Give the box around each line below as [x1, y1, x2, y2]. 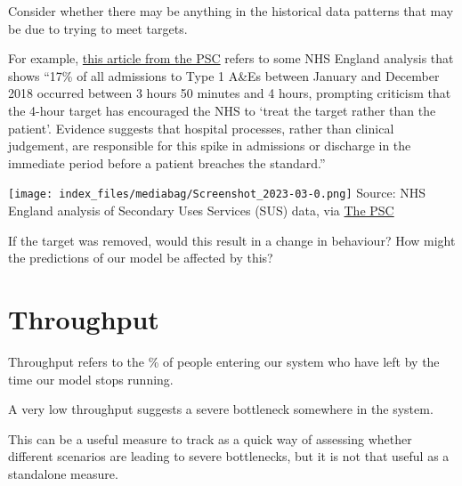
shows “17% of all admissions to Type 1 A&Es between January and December [8, 66, 440, 85]
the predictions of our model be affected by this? [8, 248, 273, 267]
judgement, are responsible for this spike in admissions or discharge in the [8, 136, 411, 155]
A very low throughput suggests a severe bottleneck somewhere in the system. [8, 400, 434, 418]
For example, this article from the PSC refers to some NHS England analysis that [8, 49, 454, 68]
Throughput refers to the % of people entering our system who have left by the [8, 352, 440, 370]
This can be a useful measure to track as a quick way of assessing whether [8, 429, 412, 448]
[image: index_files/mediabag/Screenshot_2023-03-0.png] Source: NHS [8, 183, 426, 202]
